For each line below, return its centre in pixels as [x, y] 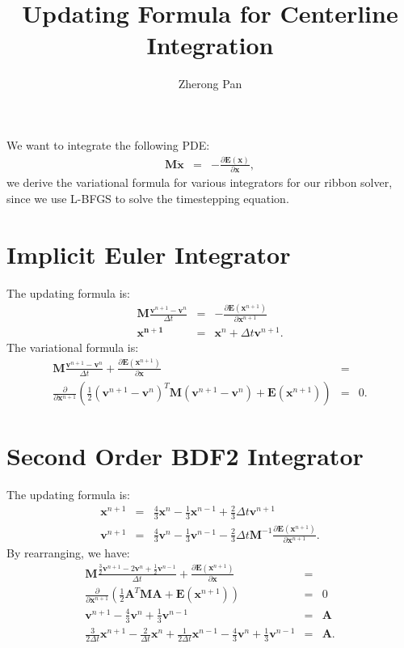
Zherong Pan [210, 84]
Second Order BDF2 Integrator [185, 456]
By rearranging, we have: [68, 552]
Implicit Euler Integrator [149, 254]
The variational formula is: [73, 347]
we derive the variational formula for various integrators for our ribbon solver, [200, 182]
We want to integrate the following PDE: [108, 144]
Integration [210, 45]
